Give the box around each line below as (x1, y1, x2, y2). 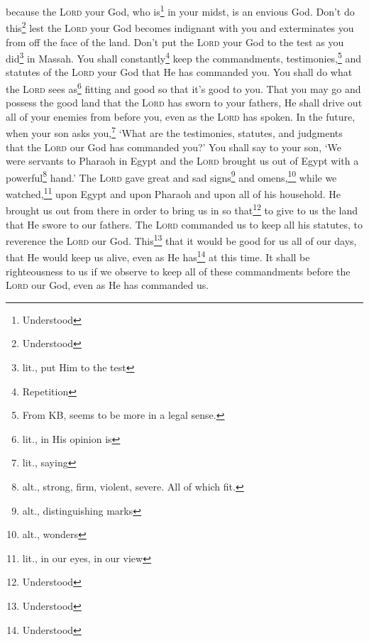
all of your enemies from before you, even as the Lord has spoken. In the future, (6, 109, 356, 124)
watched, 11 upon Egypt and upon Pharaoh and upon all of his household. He (6, 185, 341, 201)
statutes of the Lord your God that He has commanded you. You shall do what (6, 65, 353, 80)
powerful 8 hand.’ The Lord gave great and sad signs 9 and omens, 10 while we (6, 168, 337, 185)
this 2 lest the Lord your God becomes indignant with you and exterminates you (6, 18, 354, 35)
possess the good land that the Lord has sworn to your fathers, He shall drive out (6, 95, 363, 110)
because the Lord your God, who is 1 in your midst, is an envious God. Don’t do (6, 2, 355, 18)
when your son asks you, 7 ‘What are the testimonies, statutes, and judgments (6, 124, 343, 141)
